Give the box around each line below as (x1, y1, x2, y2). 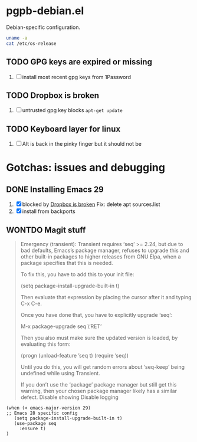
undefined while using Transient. (20, 369, 100, 376)
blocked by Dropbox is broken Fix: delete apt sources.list (22, 201, 160, 208)
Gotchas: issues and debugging (6, 161, 165, 175)
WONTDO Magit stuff (6, 225, 86, 235)
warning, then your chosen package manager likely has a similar (20, 387, 178, 394)
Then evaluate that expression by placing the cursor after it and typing (20, 293, 192, 300)
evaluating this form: (20, 340, 71, 348)
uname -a (6, 35, 28, 41)
